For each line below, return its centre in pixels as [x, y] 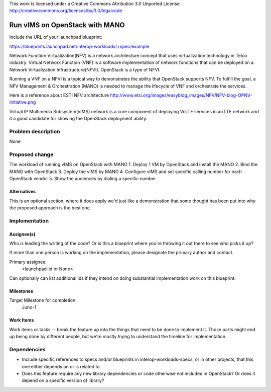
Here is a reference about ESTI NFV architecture [59, 95]
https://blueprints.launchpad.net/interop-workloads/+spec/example [79, 46]
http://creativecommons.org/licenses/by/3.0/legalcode [66, 11]
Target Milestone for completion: [43, 300]
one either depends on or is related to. [61, 366]
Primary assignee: [28, 262]
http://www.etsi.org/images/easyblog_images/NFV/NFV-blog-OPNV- [181, 95]
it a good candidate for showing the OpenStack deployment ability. [78, 119]
